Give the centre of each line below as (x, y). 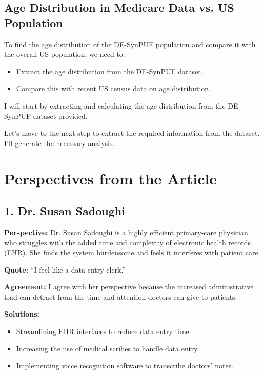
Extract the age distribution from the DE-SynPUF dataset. (109, 71)
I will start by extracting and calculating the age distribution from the (115, 105)
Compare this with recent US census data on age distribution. (113, 88)
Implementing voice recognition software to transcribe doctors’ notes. (125, 366)
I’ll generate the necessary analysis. (59, 143)
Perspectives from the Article (111, 178)
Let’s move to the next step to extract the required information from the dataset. (132, 133)
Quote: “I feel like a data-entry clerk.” (65, 269)
